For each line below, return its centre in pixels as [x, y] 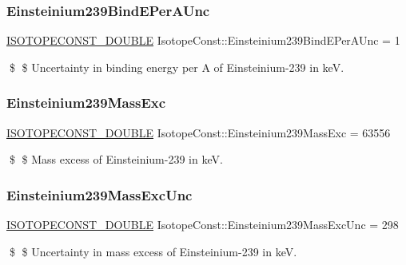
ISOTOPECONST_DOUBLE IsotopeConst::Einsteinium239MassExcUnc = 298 [203, 225]
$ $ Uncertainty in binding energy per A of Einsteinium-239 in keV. [177, 67]
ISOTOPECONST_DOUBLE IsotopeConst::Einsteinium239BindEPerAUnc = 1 [203, 40]
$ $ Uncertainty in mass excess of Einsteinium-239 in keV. [153, 251]
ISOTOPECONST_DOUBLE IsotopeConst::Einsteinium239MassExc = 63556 [199, 132]
